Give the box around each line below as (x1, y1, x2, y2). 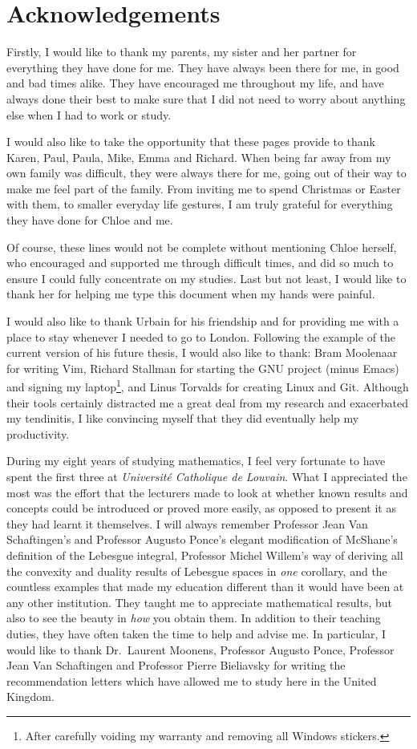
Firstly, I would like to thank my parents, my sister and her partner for (6, 43, 357, 60)
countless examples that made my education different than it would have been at (6, 578, 404, 595)
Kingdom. (6, 688, 55, 705)
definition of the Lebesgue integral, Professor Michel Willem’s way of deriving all (6, 547, 403, 563)
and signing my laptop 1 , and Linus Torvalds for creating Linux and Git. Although (6, 376, 409, 395)
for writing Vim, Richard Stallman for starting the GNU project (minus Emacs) (6, 359, 399, 376)
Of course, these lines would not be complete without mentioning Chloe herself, (6, 238, 397, 255)
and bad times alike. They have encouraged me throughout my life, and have (6, 75, 384, 91)
